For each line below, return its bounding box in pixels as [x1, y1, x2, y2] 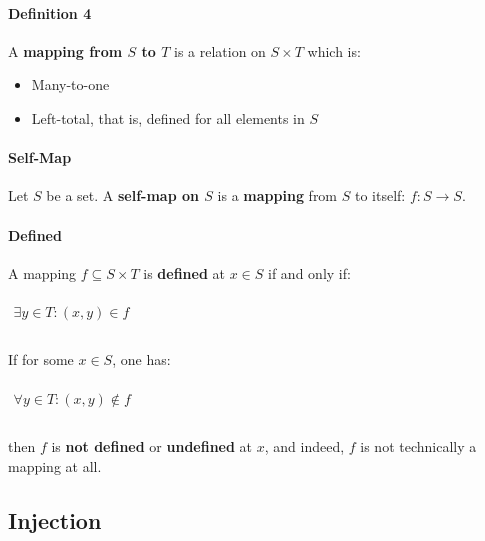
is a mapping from [217, 185, 338, 206]
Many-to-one [31, 74, 110, 95]
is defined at [143, 262, 225, 283]
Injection [8, 504, 102, 535]
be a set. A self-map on [46, 185, 199, 206]
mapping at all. [8, 455, 102, 476]
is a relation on [173, 40, 266, 61]
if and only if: [268, 262, 351, 283]
